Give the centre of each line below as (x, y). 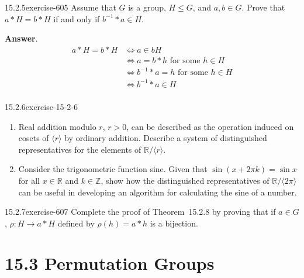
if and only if (77, 18)
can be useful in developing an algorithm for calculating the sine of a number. (158, 192)
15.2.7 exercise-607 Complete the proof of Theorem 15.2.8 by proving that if (140, 212)
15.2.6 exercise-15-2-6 (41, 106)
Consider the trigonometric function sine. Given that (113, 169)
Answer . (21, 38)
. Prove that (263, 7)
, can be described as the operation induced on (210, 126)
